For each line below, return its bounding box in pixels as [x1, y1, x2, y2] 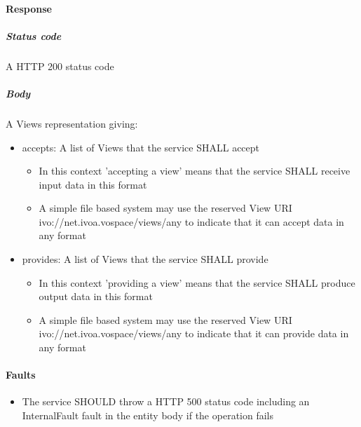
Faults [6, 367, 36, 382]
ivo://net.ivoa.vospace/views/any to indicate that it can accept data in [39, 214, 344, 229]
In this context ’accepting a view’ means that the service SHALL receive [39, 163, 350, 178]
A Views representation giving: [6, 116, 138, 130]
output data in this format [39, 289, 153, 304]
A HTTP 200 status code [6, 58, 114, 73]
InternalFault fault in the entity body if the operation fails [22, 408, 273, 423]
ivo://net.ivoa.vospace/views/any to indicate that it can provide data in [39, 326, 349, 341]
